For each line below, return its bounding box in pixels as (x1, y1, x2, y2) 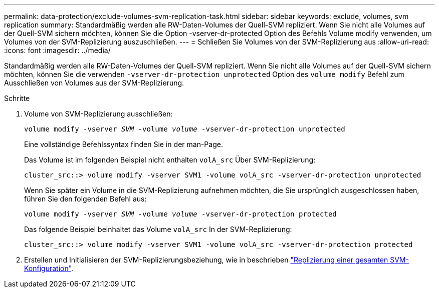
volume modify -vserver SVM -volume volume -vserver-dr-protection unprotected (24, 125, 345, 133)
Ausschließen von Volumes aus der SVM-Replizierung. (4, 78, 184, 87)
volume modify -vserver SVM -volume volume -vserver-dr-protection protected (24, 210, 337, 218)
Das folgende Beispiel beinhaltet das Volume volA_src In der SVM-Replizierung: (24, 225, 292, 233)
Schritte (4, 94, 30, 102)
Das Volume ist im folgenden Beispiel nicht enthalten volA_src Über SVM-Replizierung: (24, 155, 316, 164)
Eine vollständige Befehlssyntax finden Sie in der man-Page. (24, 140, 223, 148)
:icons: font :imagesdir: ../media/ (4, 46, 111, 54)
